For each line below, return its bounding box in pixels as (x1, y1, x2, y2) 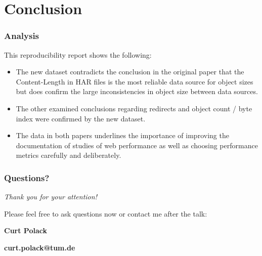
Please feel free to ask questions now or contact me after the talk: (4, 208, 207, 219)
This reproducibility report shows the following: (4, 49, 152, 60)
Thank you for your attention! (4, 191, 97, 202)
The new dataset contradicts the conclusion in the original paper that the (16, 66, 244, 77)
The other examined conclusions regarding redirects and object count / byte (16, 103, 252, 113)
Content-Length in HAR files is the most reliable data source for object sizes (16, 76, 253, 87)
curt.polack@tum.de (4, 242, 75, 252)
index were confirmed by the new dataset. (16, 113, 146, 123)
